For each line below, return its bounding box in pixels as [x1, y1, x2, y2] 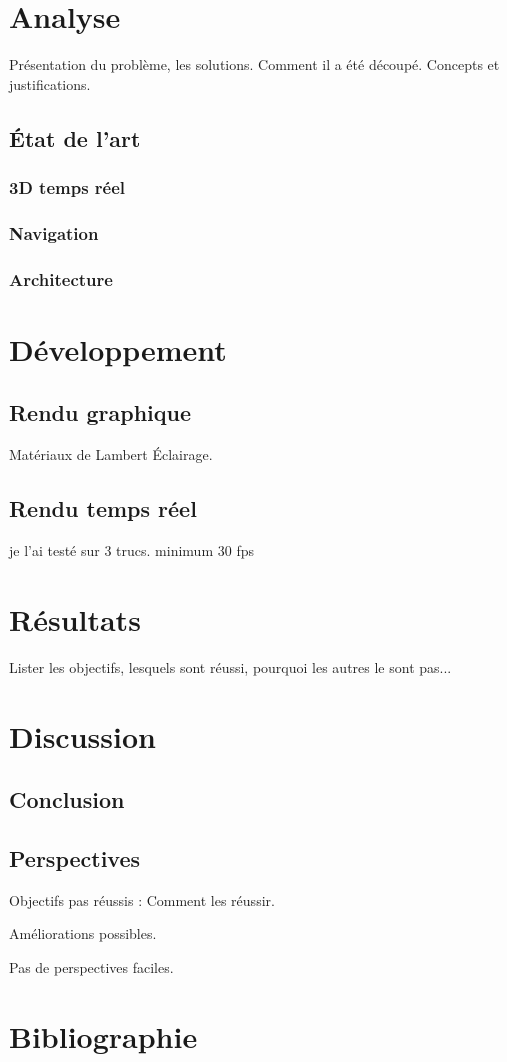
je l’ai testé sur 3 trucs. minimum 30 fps [9, 540, 254, 560]
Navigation [9, 220, 99, 245]
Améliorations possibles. [9, 923, 157, 944]
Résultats [9, 598, 141, 639]
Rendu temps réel [9, 493, 197, 524]
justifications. [9, 73, 91, 94]
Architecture [9, 266, 113, 291]
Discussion [9, 715, 156, 756]
